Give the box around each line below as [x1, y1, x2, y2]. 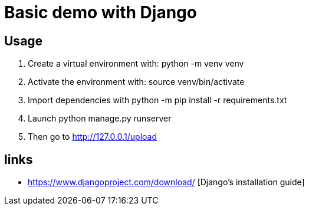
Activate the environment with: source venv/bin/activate [28, 77, 245, 87]
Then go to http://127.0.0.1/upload [28, 132, 157, 142]
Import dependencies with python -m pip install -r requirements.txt [28, 95, 287, 106]
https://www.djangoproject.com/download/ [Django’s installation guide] [28, 177, 305, 188]
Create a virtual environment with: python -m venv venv [28, 58, 244, 69]
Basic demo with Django [4, 2, 197, 22]
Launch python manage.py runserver [28, 113, 172, 124]
